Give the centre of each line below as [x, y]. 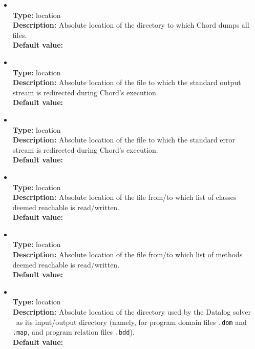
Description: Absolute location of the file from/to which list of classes [124, 197]
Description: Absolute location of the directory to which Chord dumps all [131, 25]
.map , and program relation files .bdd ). [73, 332]
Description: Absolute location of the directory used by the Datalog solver [132, 312]
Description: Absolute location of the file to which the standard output [127, 82]
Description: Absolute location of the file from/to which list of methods [128, 254]
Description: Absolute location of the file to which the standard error [124, 140]
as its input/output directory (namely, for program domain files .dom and [131, 322]
